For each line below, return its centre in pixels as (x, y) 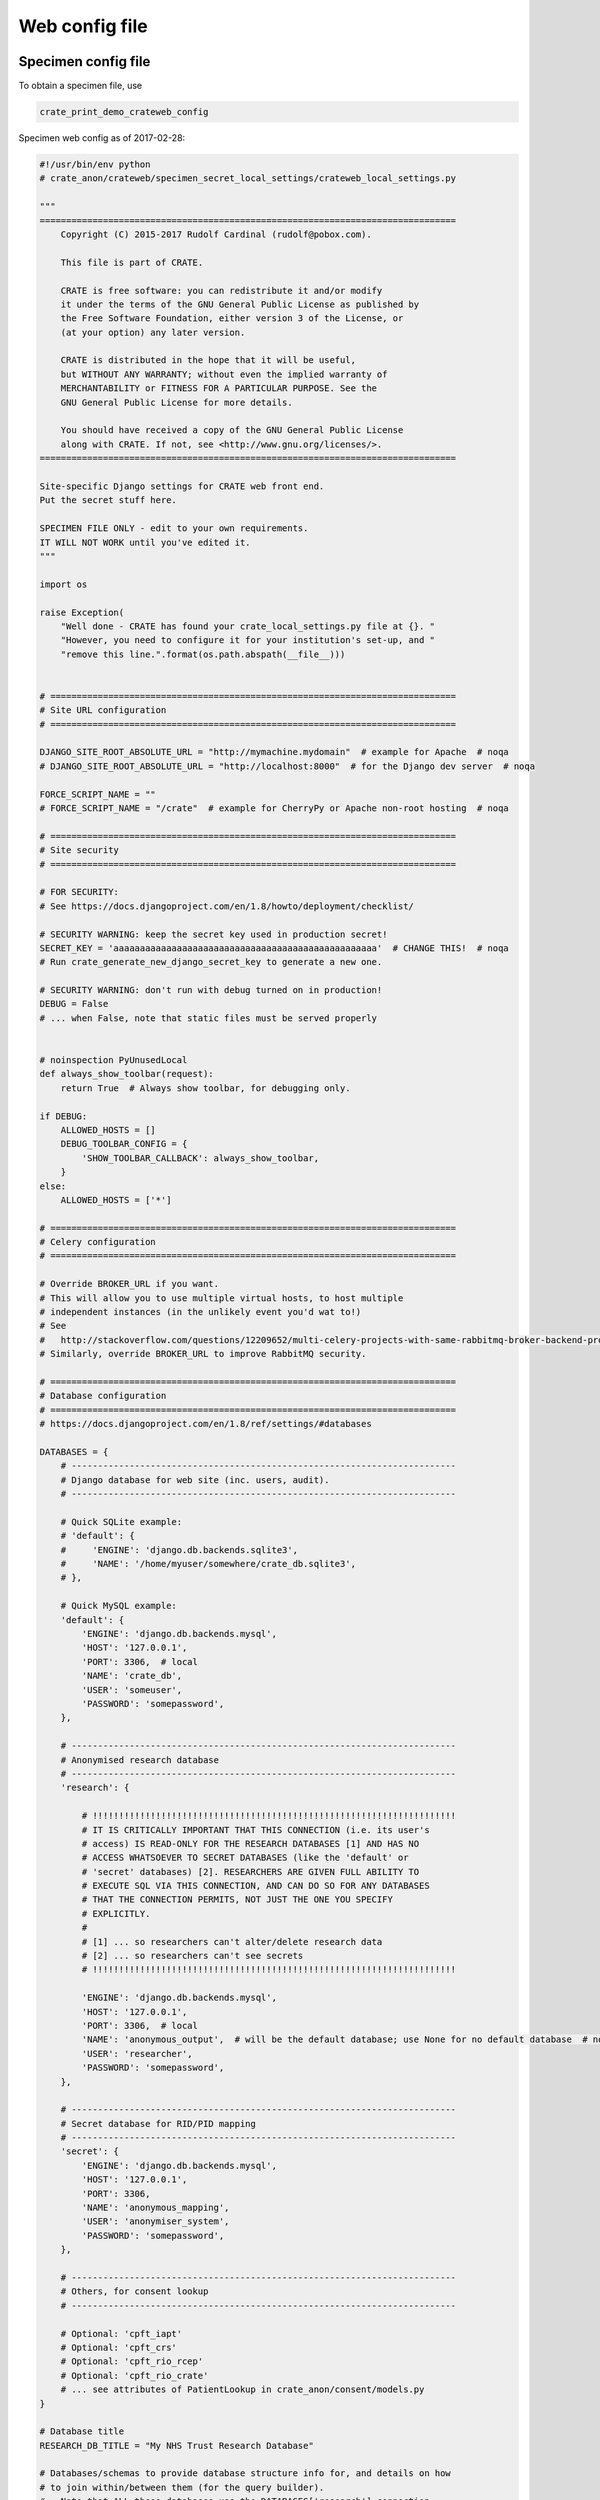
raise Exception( (82, 612)
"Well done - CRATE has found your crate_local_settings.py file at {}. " (247, 626)
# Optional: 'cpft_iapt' (121, 2333)
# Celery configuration (98, 1242)
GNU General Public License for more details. (177, 402)
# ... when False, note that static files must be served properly (208, 1018)
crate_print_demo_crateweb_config (124, 112)
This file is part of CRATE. (132, 262)
